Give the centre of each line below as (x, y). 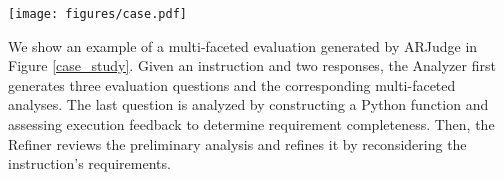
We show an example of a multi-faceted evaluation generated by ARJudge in (243, 45)
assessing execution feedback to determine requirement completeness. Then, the (251, 124)
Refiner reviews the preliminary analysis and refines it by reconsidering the (237, 143)
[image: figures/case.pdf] (97, 14)
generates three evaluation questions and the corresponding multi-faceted (232, 84)
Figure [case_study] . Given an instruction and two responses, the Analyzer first (252, 65)
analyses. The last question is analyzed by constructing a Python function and (248, 104)
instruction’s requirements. (89, 163)
